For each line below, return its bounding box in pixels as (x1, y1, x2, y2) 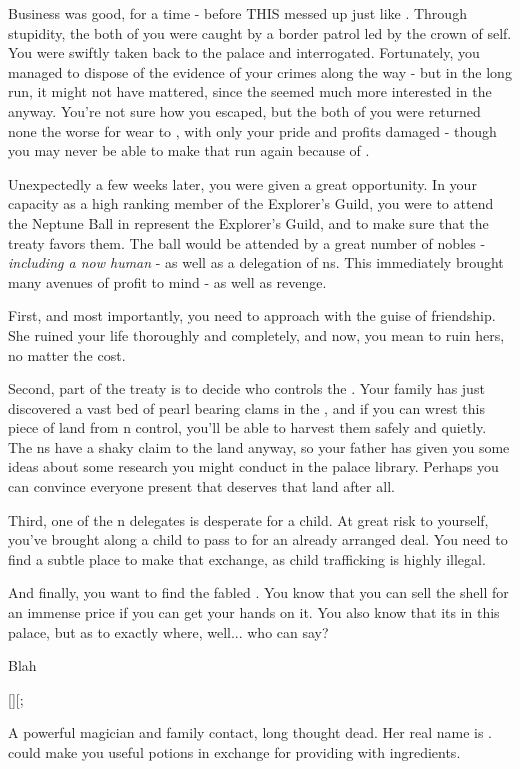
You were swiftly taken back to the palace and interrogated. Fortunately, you (8, 42, 480, 63)
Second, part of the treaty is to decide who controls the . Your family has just (8, 378, 485, 399)
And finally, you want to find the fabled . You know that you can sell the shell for (8, 582, 509, 603)
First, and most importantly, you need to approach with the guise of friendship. (8, 305, 496, 326)
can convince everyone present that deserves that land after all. (8, 476, 395, 497)
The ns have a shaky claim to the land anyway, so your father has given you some (8, 436, 510, 457)
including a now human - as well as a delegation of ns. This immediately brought (8, 252, 504, 273)
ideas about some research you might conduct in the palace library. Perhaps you (8, 456, 499, 477)
